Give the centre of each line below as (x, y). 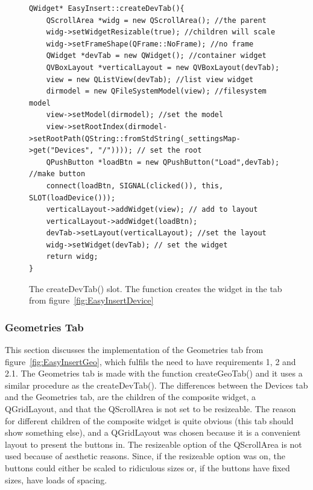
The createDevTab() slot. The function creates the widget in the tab (156, 288)
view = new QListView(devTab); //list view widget (150, 79)
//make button (57, 174)
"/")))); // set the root (150, 151)
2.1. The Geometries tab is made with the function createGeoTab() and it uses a (154, 373)
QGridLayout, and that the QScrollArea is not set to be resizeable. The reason (150, 409)
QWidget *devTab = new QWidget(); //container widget (156, 56)
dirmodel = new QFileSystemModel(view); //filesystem (156, 91)
